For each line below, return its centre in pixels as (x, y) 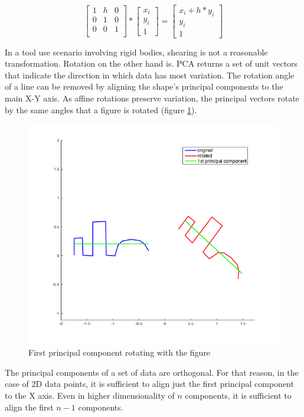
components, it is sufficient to (238, 395)
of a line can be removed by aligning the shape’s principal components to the (144, 86)
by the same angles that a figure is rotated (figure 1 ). (101, 109)
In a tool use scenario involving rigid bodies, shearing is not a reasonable (136, 52)
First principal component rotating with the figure (120, 352)
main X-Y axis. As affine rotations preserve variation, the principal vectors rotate (152, 98)
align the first (29, 407)
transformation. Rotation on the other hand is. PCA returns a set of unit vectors (151, 63)
